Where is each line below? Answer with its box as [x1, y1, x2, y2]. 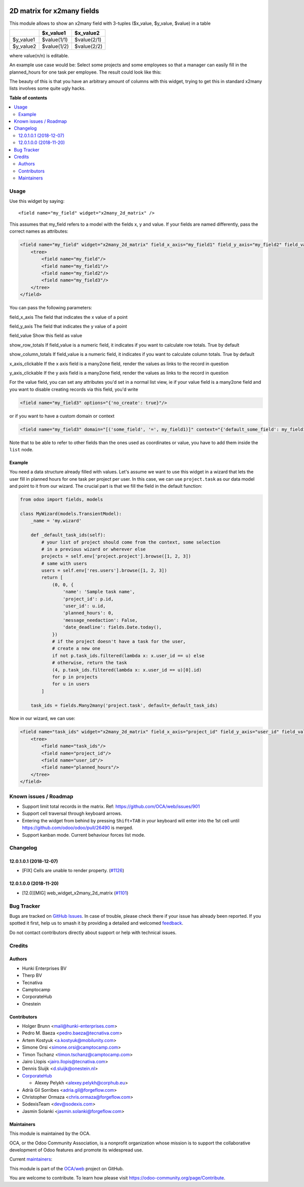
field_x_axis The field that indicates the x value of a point [9, 314, 128, 320]
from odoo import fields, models [20, 497, 103, 502]
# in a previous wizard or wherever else [41, 546, 146, 552]
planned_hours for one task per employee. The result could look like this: [9, 69, 162, 75]
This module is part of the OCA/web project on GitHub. [9, 1165, 124, 1171]
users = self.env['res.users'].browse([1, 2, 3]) [41, 568, 167, 573]
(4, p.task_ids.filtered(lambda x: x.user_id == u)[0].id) [52, 667, 202, 673]
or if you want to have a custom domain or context [9, 413, 115, 419]
